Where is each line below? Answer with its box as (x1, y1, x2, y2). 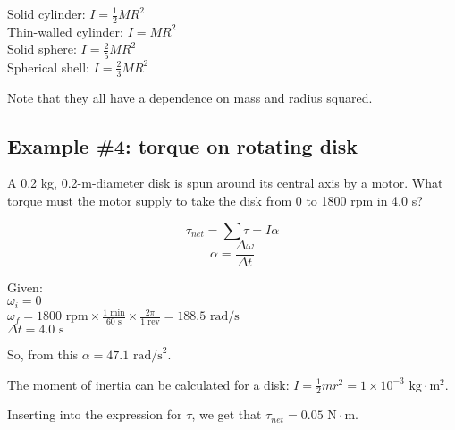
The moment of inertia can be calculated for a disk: (7, 375, 290, 393)
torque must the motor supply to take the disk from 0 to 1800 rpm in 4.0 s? (7, 190, 423, 209)
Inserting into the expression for (7, 405, 182, 424)
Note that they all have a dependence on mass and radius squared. (7, 88, 373, 106)
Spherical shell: (7, 57, 89, 76)
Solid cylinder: (7, 4, 86, 22)
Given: (7, 277, 43, 296)
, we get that (191, 405, 262, 424)
